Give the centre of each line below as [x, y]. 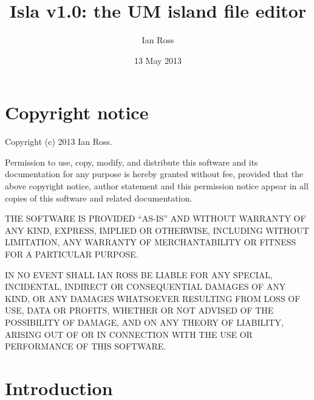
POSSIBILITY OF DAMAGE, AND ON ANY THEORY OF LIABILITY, [144, 322]
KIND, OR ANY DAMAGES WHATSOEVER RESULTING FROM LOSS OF [153, 298]
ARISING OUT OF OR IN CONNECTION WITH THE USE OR [129, 334]
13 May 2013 [158, 60]
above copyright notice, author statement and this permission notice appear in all [157, 186]
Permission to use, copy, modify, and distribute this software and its [131, 162]
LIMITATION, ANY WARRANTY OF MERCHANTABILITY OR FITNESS [151, 242]
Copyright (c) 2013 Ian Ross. [59, 142]
